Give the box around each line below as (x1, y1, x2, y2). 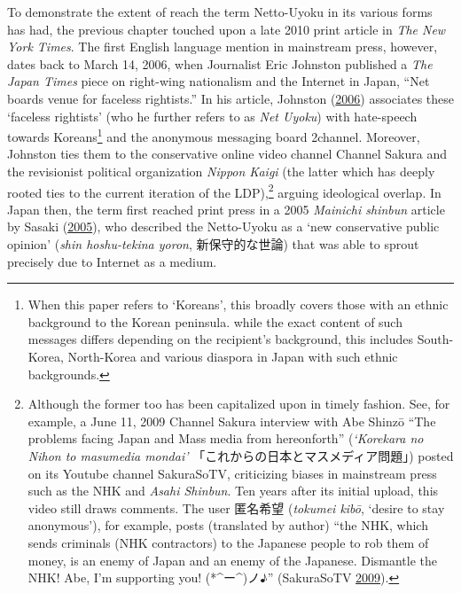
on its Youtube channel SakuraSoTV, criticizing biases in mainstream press (27, 464, 437, 482)
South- (417, 330, 454, 348)
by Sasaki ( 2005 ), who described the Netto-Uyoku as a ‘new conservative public (7, 217, 440, 236)
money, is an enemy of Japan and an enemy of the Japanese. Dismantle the (27, 550, 438, 569)
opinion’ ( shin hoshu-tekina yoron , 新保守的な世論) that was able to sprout (7, 235, 419, 254)
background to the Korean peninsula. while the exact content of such (27, 312, 402, 331)
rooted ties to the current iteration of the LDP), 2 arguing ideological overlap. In (7, 180, 441, 201)
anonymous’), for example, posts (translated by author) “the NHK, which (27, 516, 428, 534)
